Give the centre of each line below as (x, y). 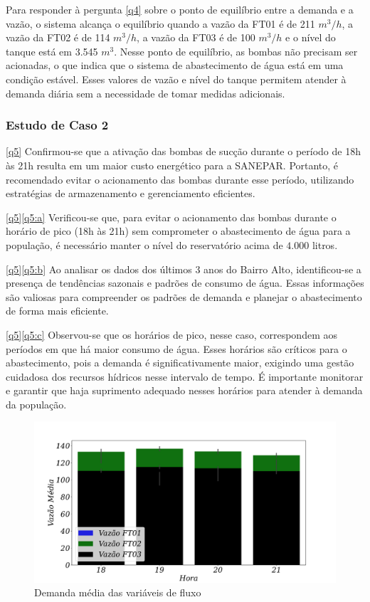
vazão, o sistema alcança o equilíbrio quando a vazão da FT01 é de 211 (160, 23)
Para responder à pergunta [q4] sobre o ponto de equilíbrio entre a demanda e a (180, 9)
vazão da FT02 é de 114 (58, 37)
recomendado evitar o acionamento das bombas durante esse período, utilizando (180, 179)
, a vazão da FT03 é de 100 (196, 37)
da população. (36, 404)
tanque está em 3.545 (52, 51)
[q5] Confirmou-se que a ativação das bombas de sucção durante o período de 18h (183, 151)
